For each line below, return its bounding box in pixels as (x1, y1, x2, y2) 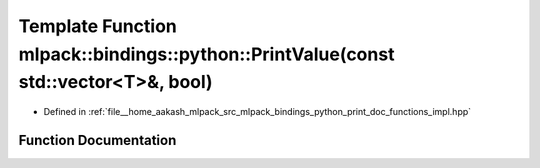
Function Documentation (18, 131, 177, 149)
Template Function (18, 15, 177, 37)
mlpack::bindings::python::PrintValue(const (18, 43, 395, 65)
